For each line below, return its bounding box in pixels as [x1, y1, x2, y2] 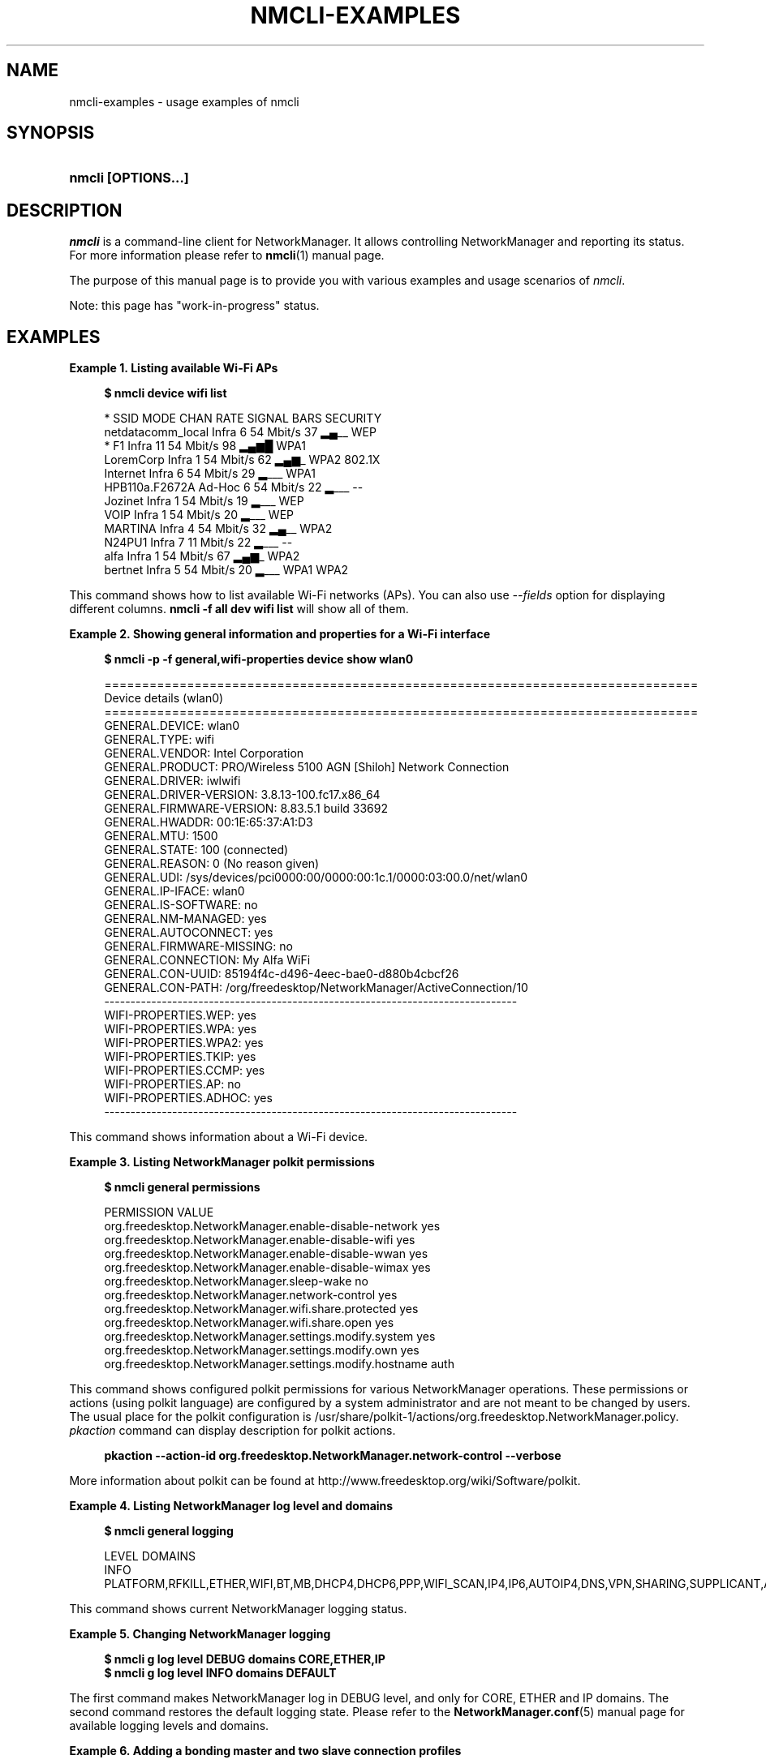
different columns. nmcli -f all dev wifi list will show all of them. [69, 602, 409, 616]
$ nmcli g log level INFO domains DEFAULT [104, 1666, 337, 1680]
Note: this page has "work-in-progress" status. [69, 298, 320, 313]
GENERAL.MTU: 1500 [104, 829, 218, 843]
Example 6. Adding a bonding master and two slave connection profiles [69, 1744, 462, 1758]
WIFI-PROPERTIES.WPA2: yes [104, 1036, 264, 1050]
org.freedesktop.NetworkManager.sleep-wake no [104, 1274, 368, 1289]
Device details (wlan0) [104, 691, 224, 706]
